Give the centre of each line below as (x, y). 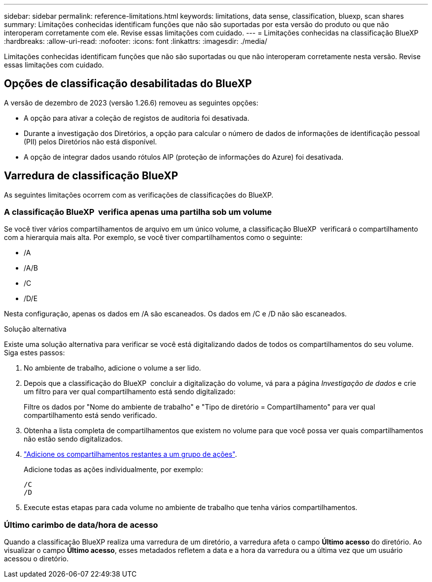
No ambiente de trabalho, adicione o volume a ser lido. (112, 368)
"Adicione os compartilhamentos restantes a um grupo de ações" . (130, 454)
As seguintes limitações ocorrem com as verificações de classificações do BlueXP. (139, 195)
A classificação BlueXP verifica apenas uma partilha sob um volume (138, 212)
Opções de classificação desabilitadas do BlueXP (128, 84)
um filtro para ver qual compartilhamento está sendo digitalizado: (130, 392)
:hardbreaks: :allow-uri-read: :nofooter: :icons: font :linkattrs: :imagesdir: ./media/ (136, 41)
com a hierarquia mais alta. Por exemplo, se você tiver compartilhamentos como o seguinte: (153, 238)
